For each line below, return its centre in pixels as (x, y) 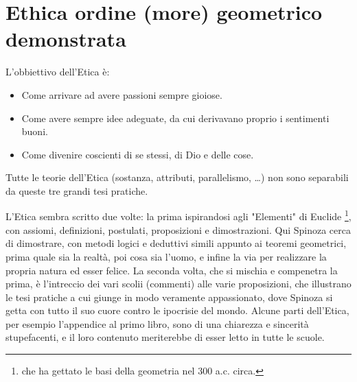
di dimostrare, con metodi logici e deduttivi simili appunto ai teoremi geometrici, (176, 243)
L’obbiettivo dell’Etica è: (58, 72)
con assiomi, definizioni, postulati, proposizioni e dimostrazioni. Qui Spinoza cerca (178, 229)
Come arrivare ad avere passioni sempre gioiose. (122, 94)
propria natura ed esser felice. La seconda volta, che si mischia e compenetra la (172, 270)
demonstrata (66, 39)
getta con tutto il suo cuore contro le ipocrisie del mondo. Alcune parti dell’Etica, (177, 310)
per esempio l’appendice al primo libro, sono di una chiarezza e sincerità (157, 323)
